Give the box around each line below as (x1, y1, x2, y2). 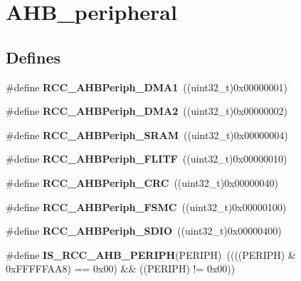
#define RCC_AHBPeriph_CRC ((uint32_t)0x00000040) (6, 175, 279, 190)
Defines (6, 46, 61, 68)
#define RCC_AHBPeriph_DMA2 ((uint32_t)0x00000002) (6, 103, 287, 118)
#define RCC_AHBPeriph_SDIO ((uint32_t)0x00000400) (6, 223, 282, 238)
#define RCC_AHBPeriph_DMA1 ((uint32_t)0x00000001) (6, 79, 287, 94)
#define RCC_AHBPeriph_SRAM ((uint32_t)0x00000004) (6, 127, 288, 142)
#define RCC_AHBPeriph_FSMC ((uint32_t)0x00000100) (6, 199, 287, 214)
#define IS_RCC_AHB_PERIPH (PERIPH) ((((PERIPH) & (6, 247, 296, 262)
